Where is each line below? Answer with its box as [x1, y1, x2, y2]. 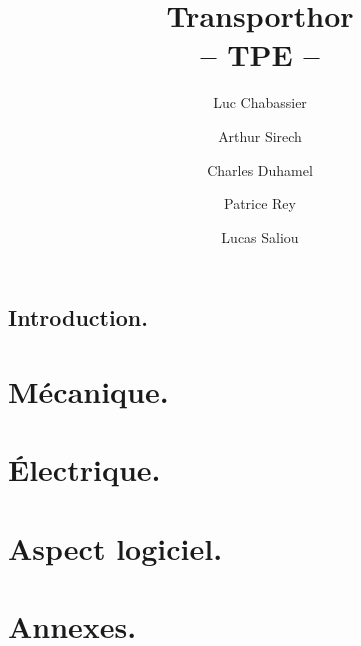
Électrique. [8, 449, 161, 490]
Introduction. [8, 302, 148, 333]
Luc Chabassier [213, 92, 307, 113]
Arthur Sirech [218, 125, 302, 146]
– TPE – [200, 34, 320, 75]
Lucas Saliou [221, 226, 299, 247]
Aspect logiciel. [8, 527, 223, 568]
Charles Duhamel [207, 159, 313, 180]
